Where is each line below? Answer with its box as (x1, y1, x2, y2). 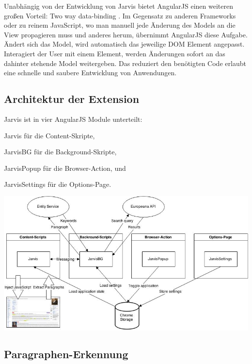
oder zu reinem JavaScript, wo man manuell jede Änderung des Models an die (4, 20, 236, 30)
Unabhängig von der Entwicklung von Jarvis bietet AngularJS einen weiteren (4, 1, 233, 11)
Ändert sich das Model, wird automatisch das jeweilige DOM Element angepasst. (4, 39, 245, 49)
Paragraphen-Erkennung (4, 347, 128, 362)
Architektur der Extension (4, 91, 140, 106)
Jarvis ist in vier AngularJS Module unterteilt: (4, 114, 142, 124)
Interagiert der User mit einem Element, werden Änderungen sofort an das (4, 48, 225, 58)
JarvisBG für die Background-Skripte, (4, 147, 117, 157)
